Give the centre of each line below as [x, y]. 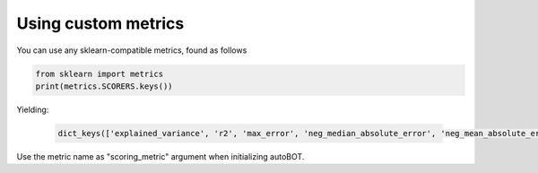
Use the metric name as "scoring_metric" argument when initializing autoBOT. [161, 156]
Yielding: [33, 109]
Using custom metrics [100, 23]
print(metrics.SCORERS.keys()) [104, 86]
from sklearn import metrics [100, 74]
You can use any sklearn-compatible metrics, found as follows [132, 50]
